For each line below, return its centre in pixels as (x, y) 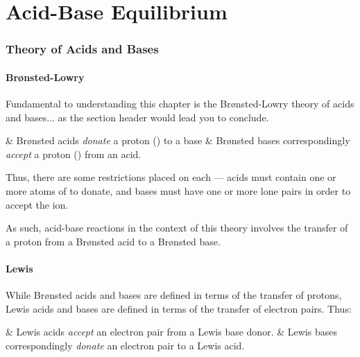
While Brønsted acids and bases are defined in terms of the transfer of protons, (174, 295)
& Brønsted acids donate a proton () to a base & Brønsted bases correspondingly (178, 140)
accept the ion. (37, 204)
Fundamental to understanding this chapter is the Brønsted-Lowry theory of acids (180, 104)
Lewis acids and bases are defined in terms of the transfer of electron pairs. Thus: (179, 308)
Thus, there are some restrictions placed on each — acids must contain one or (171, 177)
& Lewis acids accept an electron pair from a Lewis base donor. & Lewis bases (171, 332)
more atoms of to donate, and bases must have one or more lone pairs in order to (178, 190)
